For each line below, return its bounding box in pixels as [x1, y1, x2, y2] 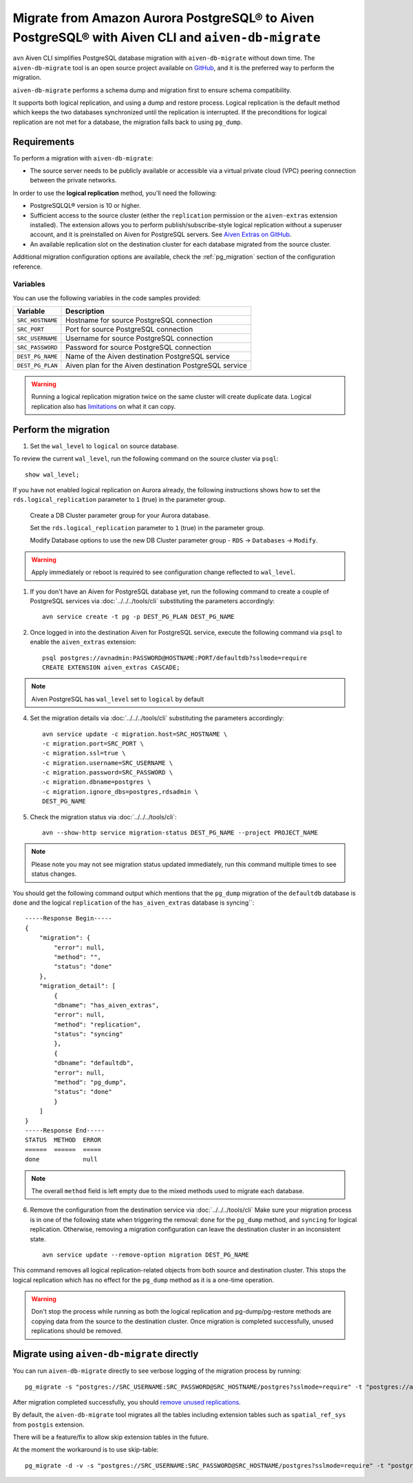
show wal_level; [25, 470, 80, 478]
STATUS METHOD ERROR [25, 1136, 102, 1144]
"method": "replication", [54, 1020, 141, 1029]
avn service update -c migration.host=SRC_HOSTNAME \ [42, 730, 227, 738]
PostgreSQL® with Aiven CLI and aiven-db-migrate [12, 30, 321, 45]
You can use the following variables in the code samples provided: [12, 293, 201, 302]
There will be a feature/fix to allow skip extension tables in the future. [12, 1433, 209, 1442]
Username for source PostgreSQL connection [65, 334, 213, 344]
